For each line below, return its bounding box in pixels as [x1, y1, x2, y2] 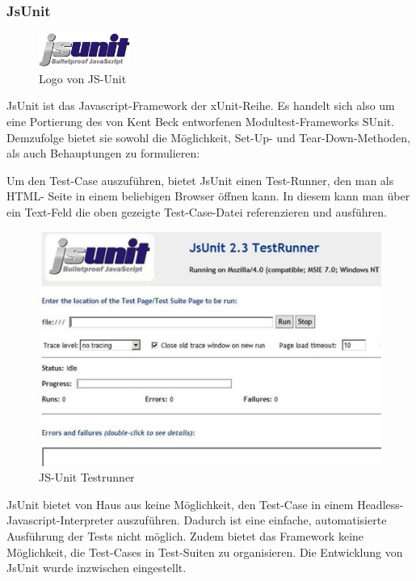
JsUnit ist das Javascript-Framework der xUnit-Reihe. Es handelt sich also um [6, 97, 395, 114]
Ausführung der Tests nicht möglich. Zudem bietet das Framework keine [6, 527, 364, 544]
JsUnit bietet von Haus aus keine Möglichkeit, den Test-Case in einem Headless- [6, 495, 404, 512]
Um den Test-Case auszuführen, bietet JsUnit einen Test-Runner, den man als [6, 171, 394, 188]
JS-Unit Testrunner [39, 469, 135, 486]
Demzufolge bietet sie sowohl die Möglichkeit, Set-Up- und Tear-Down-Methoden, [6, 128, 410, 145]
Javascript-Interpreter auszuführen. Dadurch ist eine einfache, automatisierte [6, 512, 387, 528]
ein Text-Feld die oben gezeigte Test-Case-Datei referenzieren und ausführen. [6, 203, 387, 220]
